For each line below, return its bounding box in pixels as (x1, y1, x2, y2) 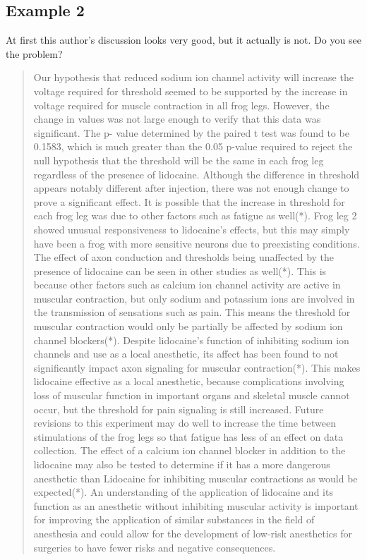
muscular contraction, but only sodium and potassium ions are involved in (33, 291, 355, 305)
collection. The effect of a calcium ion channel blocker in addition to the (33, 443, 346, 458)
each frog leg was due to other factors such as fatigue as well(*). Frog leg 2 (33, 208, 357, 223)
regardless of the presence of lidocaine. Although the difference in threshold (33, 166, 360, 181)
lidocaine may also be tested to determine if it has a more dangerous (33, 457, 330, 472)
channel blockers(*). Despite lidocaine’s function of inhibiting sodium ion (33, 332, 349, 347)
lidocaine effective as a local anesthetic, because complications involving (33, 374, 344, 389)
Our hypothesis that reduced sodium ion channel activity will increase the (33, 70, 354, 85)
